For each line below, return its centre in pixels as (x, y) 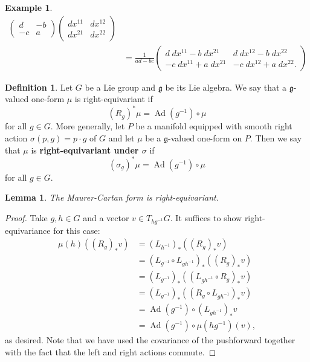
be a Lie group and (120, 87)
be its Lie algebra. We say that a (226, 87)
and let (121, 137)
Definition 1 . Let (39, 87)
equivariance (28, 230)
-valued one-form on (205, 137)
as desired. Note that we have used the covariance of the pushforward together (150, 340)
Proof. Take (26, 217)
